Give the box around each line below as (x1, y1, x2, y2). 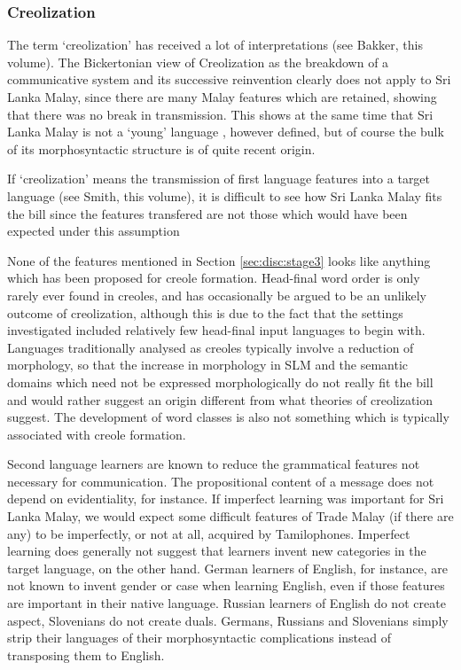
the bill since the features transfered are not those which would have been (7, 204, 408, 222)
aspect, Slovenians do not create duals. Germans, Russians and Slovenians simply (7, 611, 449, 629)
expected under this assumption (7, 222, 180, 240)
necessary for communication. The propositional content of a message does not (7, 471, 434, 490)
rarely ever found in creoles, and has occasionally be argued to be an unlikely (7, 285, 426, 304)
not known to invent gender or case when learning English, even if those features (7, 576, 445, 595)
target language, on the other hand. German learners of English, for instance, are (7, 558, 449, 577)
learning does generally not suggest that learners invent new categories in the (7, 541, 426, 560)
